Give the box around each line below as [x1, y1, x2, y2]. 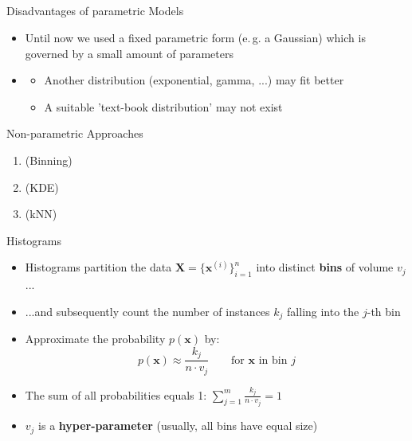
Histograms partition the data [25, 259, 172, 275]
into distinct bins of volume [256, 259, 394, 275]
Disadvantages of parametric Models [6, 2, 184, 19]
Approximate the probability [25, 330, 166, 347]
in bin [258, 354, 288, 366]
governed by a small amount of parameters [25, 45, 233, 61]
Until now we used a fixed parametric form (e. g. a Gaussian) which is [25, 29, 366, 45]
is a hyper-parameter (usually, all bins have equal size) [38, 417, 318, 434]
